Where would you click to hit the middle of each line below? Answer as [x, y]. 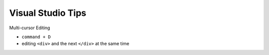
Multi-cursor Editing [30, 28]
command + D [36, 37]
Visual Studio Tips [48, 13]
